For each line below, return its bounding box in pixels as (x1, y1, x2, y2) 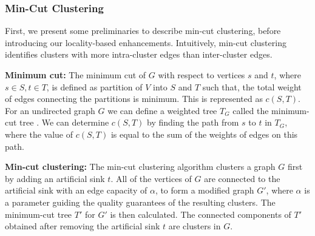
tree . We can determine (19, 116, 109, 129)
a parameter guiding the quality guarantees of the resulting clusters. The (5, 195, 276, 208)
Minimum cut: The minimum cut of (5, 69, 146, 81)
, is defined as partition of (46, 80, 143, 93)
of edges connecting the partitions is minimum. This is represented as (5, 92, 263, 105)
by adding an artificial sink (5, 172, 105, 184)
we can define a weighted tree (107, 104, 217, 116)
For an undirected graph (5, 104, 95, 116)
